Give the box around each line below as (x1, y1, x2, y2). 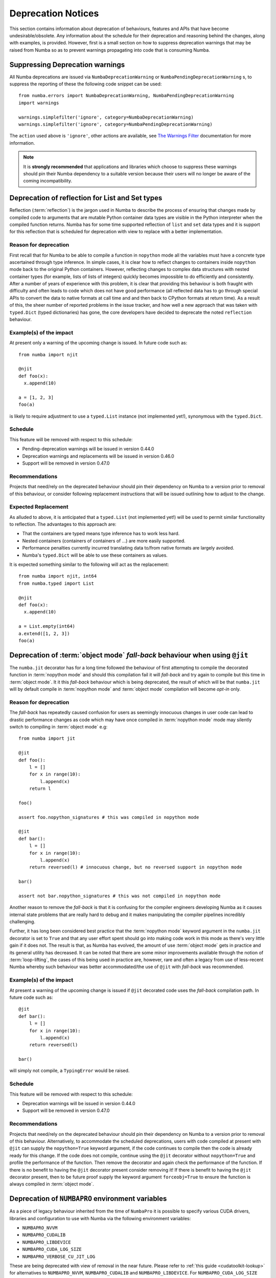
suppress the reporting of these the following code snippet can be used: (9, 81, 162, 87)
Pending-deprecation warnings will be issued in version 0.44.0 (22, 446, 154, 452)
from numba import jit (18, 736, 76, 741)
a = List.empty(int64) (18, 624, 76, 629)
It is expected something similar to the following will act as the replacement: (9, 561, 169, 567)
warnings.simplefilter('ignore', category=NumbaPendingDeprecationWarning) (18, 121, 213, 127)
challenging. (9, 919, 36, 925)
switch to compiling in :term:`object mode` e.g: (9, 723, 108, 729)
